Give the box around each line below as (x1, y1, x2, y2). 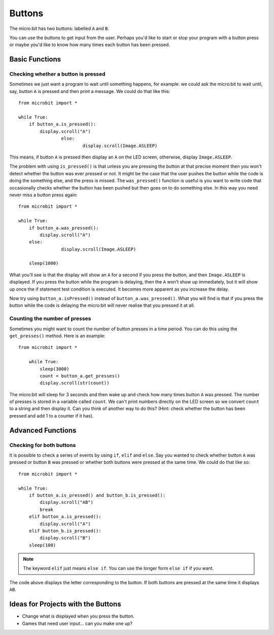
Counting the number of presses (9, 315, 91, 322)
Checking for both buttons (9, 441, 76, 449)
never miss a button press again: (9, 192, 78, 198)
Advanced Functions (9, 426, 77, 434)
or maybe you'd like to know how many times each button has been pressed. (9, 42, 170, 48)
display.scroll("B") (40, 535, 91, 541)
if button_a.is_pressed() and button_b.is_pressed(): (28, 492, 166, 498)
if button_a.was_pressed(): (28, 225, 99, 231)
